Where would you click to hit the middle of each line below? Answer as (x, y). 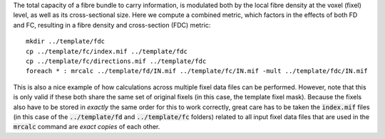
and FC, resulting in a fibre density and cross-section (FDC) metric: (112, 25)
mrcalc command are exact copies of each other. (87, 127)
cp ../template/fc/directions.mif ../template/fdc (116, 61)
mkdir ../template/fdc (66, 41)
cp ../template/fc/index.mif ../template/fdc (107, 51)
